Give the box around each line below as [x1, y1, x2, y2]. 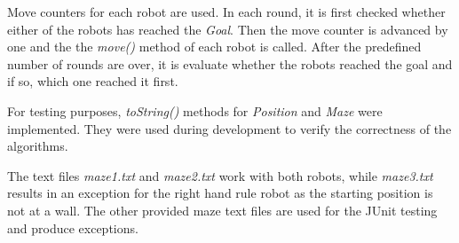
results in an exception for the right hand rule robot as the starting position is [7, 184, 433, 202]
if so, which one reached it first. [7, 72, 178, 90]
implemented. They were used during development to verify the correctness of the [7, 119, 452, 137]
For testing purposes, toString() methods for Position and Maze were [7, 101, 383, 120]
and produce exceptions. [7, 218, 138, 237]
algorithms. [7, 137, 68, 155]
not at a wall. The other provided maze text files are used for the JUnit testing [7, 200, 438, 219]
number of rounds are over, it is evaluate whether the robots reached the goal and [7, 54, 453, 73]
